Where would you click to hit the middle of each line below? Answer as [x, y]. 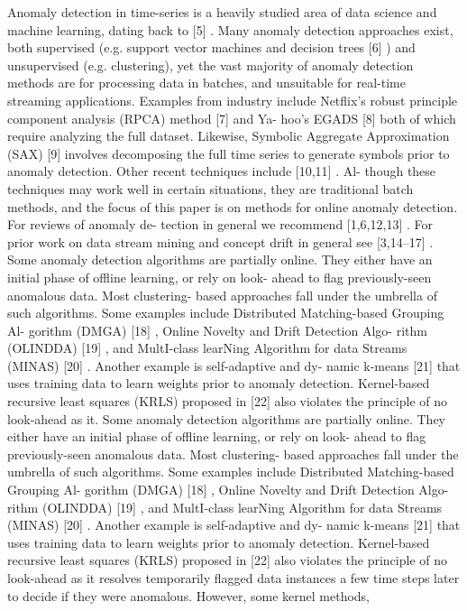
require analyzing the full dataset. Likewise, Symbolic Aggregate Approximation [229, 136]
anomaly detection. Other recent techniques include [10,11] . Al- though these [222, 171]
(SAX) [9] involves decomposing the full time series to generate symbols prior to [229, 153]
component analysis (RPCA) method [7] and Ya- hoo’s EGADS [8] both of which [232, 118]
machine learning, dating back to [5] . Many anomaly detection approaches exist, [230, 29]
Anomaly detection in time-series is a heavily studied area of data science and [222, 12]
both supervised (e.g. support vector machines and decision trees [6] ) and [211, 47]
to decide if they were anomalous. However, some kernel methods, [189, 595]
